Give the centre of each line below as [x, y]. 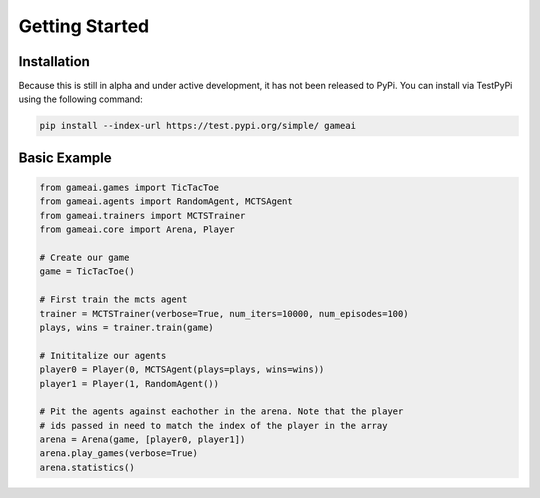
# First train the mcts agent [113, 299]
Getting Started [84, 26]
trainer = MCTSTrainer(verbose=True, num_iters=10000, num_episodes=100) [224, 313]
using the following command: [81, 99]
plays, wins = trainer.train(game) [126, 327]
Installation [54, 61]
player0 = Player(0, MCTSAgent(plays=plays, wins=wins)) [182, 369]
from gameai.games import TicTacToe [129, 188]
